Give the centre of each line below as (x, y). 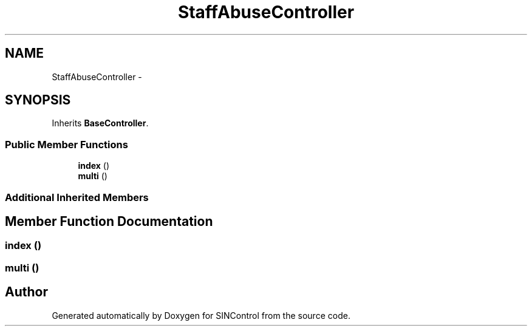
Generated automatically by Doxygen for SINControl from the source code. (201, 315)
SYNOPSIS (38, 100)
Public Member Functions (66, 144)
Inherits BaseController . (100, 123)
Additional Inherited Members (77, 197)
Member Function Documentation (109, 221)
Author (26, 292)
